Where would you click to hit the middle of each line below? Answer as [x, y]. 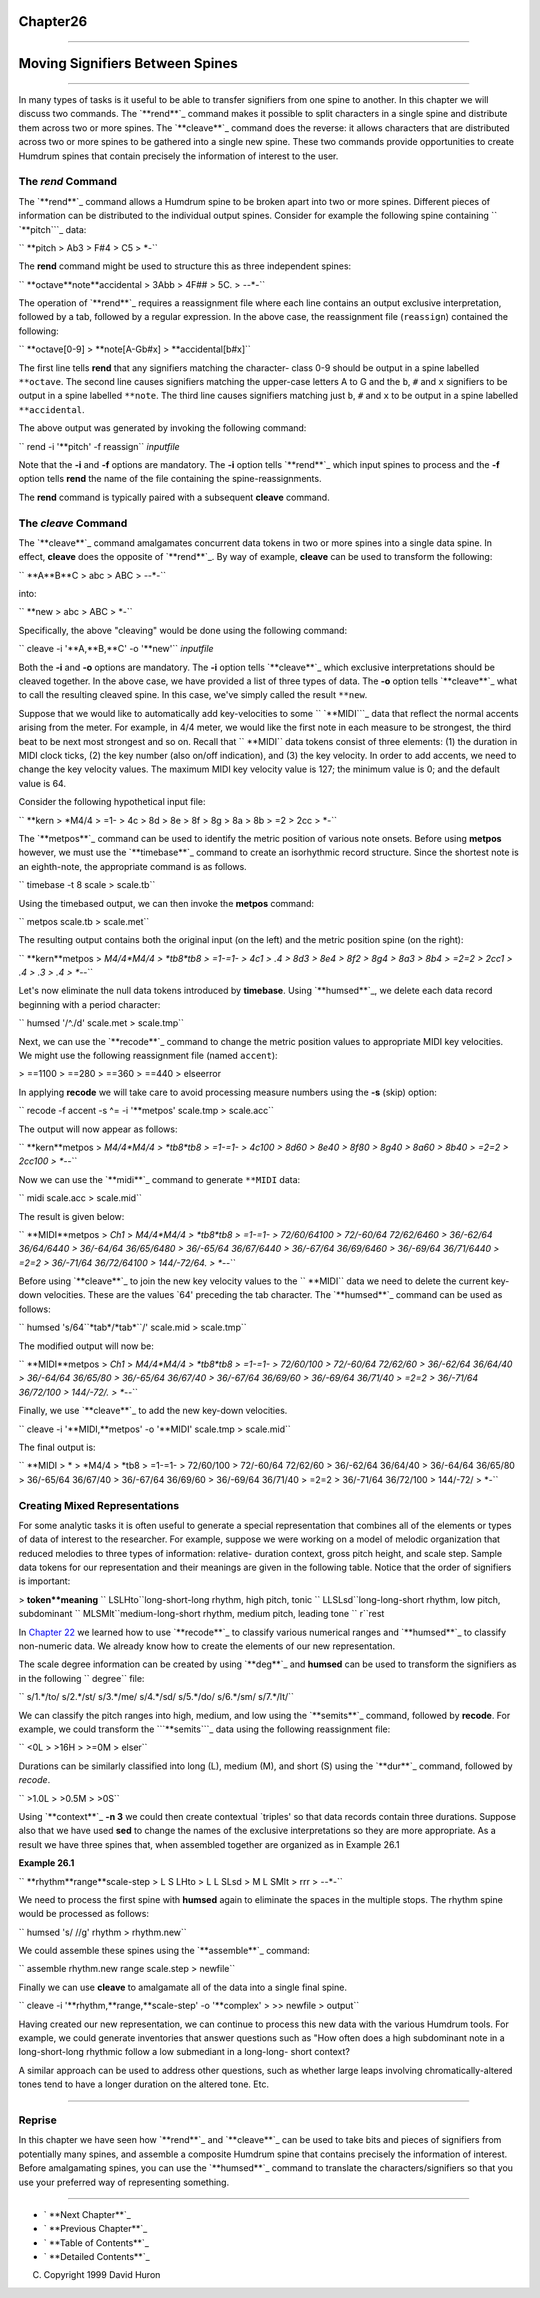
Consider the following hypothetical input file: [112, 802]
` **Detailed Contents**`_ [96, 2257]
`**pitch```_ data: [52, 229]
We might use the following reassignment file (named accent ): [148, 1056]
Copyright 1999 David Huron [102, 2275]
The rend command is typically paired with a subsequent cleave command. [174, 497]
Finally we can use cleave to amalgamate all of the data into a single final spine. [182, 1987]
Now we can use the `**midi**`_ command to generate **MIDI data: [159, 1179]
